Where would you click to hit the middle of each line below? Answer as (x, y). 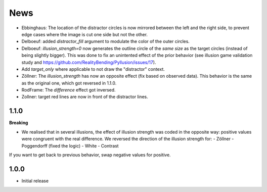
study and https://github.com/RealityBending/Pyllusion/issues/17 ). (89, 62)
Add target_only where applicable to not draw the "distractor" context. (93, 69)
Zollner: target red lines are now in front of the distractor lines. (85, 97)
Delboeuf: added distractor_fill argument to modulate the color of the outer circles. (106, 42)
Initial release (35, 181)
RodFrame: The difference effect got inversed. (68, 90)
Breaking (19, 123)
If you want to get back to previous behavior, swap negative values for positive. (90, 155)
